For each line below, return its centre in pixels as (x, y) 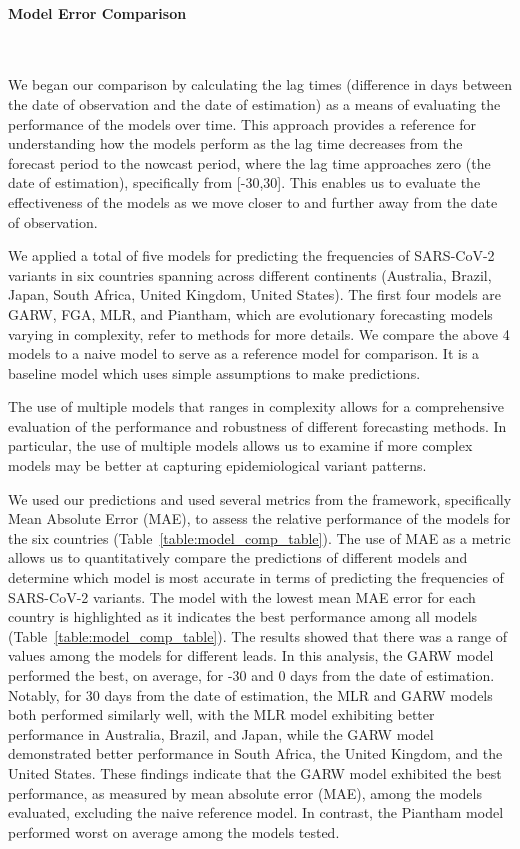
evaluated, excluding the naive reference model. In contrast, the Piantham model (256, 812)
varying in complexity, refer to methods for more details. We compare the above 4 (259, 333)
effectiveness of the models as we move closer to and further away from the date (253, 201)
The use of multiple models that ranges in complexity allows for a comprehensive (256, 406)
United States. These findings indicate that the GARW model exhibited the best (255, 772)
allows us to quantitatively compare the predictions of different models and (238, 557)
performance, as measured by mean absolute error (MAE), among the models (245, 792)
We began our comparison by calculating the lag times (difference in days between (260, 84)
